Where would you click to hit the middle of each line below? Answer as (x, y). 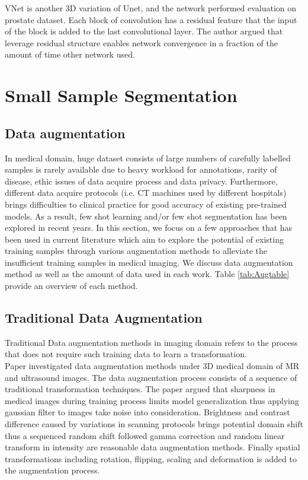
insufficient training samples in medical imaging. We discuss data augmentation (149, 262)
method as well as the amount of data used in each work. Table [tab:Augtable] (147, 274)
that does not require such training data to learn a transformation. (126, 354)
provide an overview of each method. (71, 286)
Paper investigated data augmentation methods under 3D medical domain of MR (152, 366)
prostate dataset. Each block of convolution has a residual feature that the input (151, 19)
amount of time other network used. (70, 54)
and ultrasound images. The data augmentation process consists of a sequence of (151, 377)
